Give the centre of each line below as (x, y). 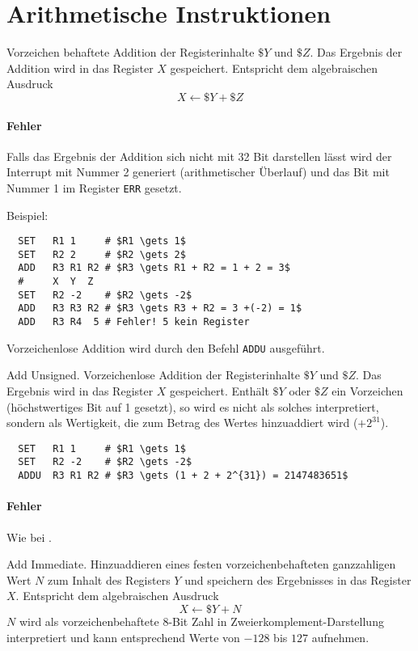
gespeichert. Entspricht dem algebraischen (274, 68)
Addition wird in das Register (80, 68)
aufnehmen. (340, 637)
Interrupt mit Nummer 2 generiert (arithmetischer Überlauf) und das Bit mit (198, 172)
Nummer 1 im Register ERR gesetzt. (94, 187)
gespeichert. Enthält (220, 390)
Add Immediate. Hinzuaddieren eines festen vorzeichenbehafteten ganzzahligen (201, 564)
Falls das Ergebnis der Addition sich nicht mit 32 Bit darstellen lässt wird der (199, 156)
